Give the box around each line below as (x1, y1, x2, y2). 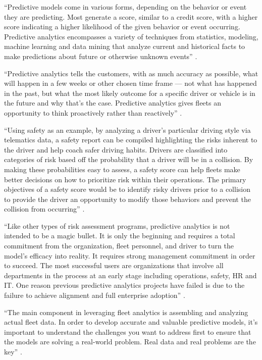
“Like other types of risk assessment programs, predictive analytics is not (4, 220, 230, 231)
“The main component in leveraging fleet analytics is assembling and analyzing (4, 306, 248, 317)
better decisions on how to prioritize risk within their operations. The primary (4, 174, 246, 184)
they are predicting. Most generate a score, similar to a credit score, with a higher (4, 11, 258, 22)
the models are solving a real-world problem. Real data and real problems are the (4, 336, 256, 347)
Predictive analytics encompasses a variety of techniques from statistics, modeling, (4, 31, 258, 41)
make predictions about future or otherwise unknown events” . (4, 50, 197, 61)
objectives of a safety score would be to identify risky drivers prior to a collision (4, 184, 250, 194)
